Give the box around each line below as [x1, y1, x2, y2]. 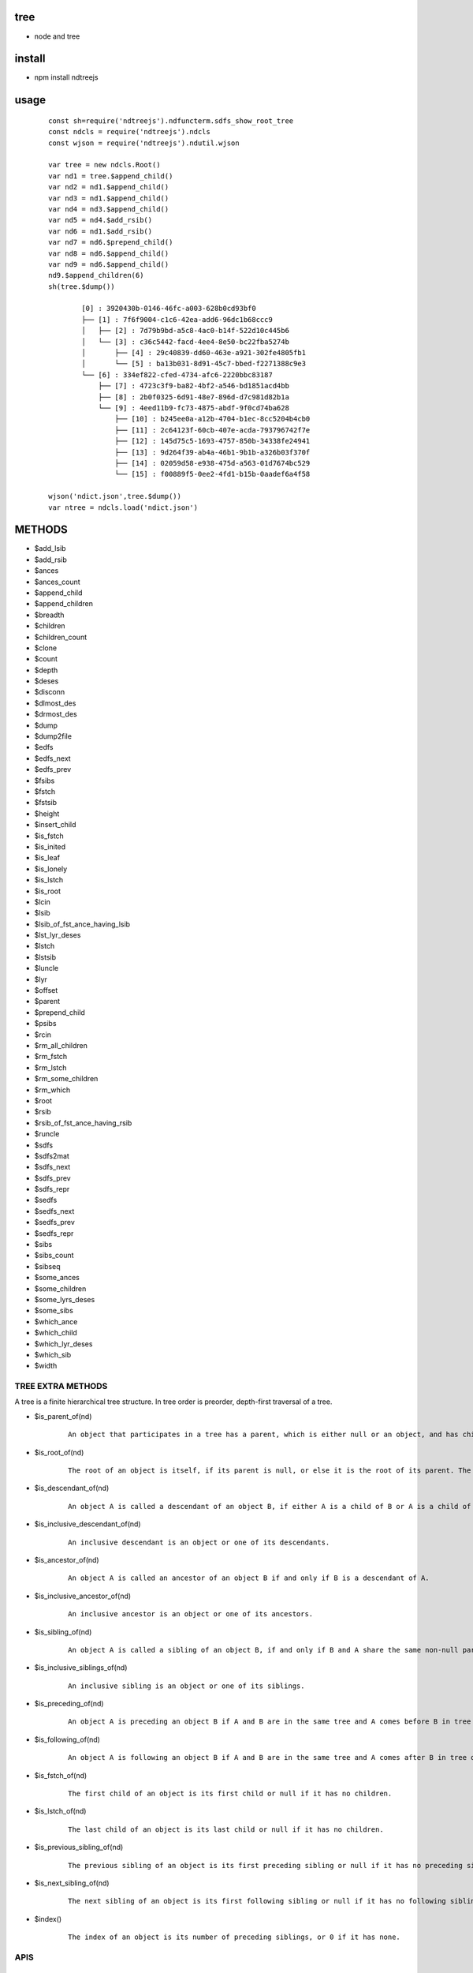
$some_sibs [34, 1306, 74, 1316]
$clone [34, 643, 58, 653]
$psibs [34, 1019, 57, 1028]
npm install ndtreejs [34, 73, 99, 82]
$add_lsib [34, 544, 66, 553]
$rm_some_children [34, 1074, 99, 1084]
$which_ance [34, 1316, 78, 1326]
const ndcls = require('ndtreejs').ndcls [48, 127, 210, 137]
